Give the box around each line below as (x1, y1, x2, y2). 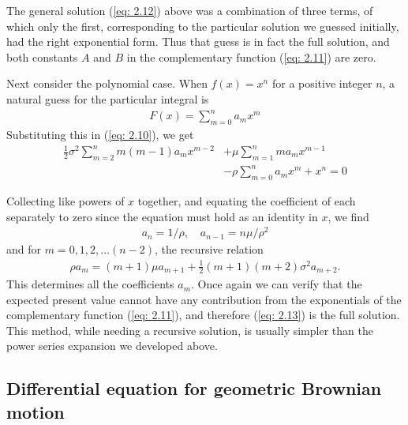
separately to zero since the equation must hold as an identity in (6, 208, 318, 224)
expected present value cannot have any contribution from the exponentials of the (6, 291, 402, 307)
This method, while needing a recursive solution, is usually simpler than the (6, 322, 373, 338)
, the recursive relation (155, 241, 264, 258)
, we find (328, 208, 369, 224)
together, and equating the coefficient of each (137, 193, 356, 209)
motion (6, 399, 65, 423)
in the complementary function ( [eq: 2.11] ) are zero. (126, 48, 376, 65)
